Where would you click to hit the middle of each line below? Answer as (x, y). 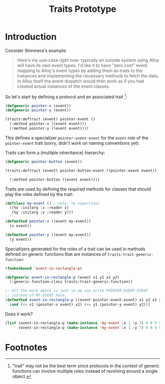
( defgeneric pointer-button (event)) (44, 161)
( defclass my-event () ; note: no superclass (52, 203)
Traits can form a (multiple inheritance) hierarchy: (55, 153)
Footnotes (26, 347)
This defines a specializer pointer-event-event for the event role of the (77, 138)
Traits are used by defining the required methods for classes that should (78, 189)
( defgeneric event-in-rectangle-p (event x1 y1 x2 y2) (62, 277)
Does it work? (19, 314)
